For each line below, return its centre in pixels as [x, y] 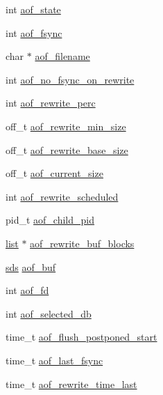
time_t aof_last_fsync [54, 360]
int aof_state [33, 9]
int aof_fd [27, 290]
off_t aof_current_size [54, 173]
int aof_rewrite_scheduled [62, 196]
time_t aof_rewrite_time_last [71, 384]
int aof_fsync [34, 32]
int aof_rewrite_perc [51, 103]
